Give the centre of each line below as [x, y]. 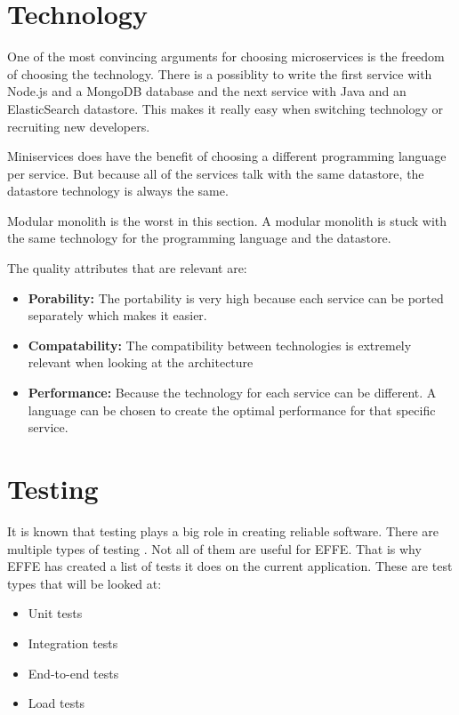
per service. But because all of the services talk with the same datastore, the [216, 173]
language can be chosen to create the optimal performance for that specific [232, 410]
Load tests [56, 703]
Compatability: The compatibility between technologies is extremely [220, 345]
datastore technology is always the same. [118, 191]
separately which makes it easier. [117, 315]
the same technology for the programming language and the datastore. [199, 238]
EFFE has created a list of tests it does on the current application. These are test [230, 566]
